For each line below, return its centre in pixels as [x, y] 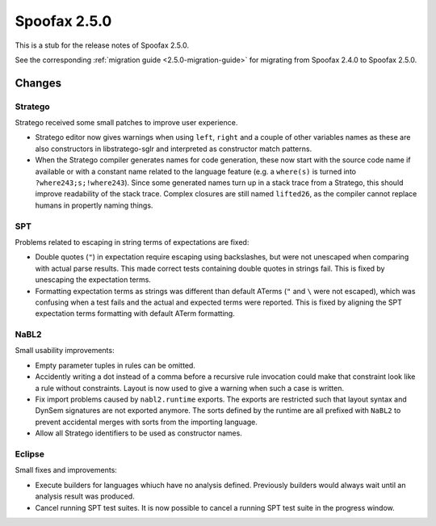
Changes [38, 83]
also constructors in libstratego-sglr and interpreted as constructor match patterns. [174, 149]
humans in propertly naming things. [94, 205]
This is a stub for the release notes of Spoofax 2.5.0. [102, 45]
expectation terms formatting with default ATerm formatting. [135, 313]
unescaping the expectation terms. [93, 280]
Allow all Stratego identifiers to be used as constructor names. [138, 433]
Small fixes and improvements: [66, 470]
